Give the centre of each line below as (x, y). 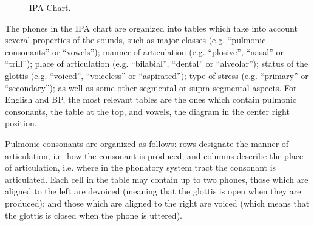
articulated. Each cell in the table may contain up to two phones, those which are (157, 179)
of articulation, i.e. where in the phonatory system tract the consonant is (141, 167)
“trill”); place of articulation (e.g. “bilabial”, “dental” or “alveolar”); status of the (157, 63)
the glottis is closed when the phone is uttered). (94, 215)
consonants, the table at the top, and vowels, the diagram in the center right (147, 111)
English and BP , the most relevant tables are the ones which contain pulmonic (151, 99)
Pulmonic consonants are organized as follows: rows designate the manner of (147, 143)
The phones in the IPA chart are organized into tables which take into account (151, 28)
